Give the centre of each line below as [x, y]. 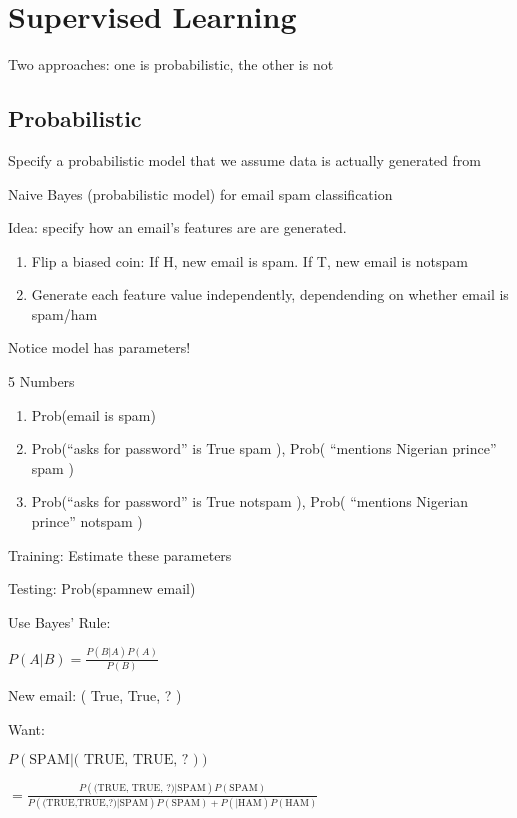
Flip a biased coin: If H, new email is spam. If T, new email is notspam [249, 260]
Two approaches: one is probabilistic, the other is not [171, 64]
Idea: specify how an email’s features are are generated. [177, 227]
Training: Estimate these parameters [120, 554]
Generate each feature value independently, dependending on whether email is [270, 294]
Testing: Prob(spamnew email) [102, 588]
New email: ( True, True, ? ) [95, 695]
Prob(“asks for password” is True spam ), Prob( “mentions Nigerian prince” [264, 448]
